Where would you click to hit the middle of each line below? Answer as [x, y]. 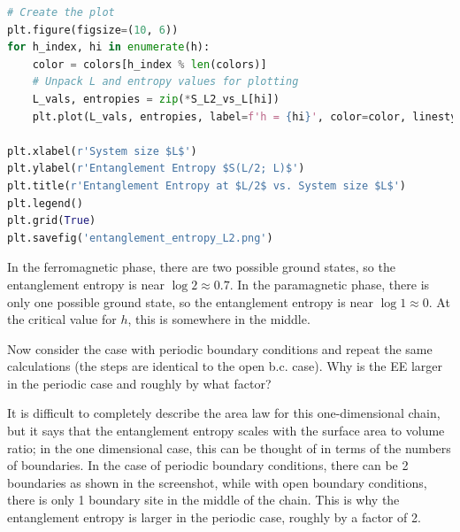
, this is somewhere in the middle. [219, 319]
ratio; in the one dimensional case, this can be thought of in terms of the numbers [229, 447]
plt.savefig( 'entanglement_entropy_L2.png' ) [140, 238]
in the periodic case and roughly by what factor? [139, 383]
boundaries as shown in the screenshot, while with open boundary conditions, [217, 482]
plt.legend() [45, 203]
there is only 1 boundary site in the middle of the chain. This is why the [203, 500]
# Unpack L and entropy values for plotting [165, 82]
